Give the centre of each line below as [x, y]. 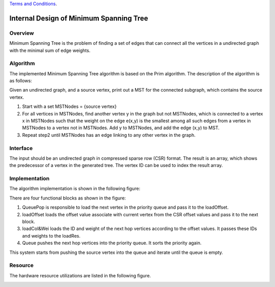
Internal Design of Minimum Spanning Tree [79, 18]
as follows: [21, 81]
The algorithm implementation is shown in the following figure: [75, 189]
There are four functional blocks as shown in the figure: [68, 198]
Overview [22, 33]
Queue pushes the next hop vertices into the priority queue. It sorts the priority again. [112, 243]
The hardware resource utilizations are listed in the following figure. [80, 275]
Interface [21, 148]
